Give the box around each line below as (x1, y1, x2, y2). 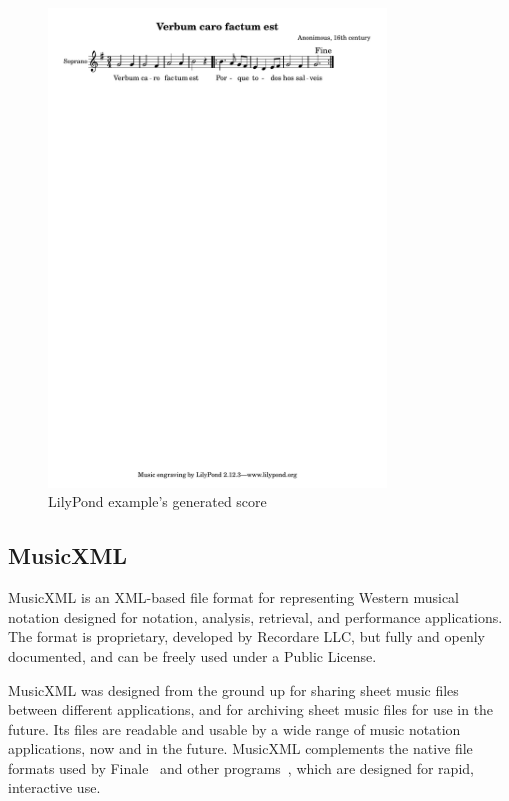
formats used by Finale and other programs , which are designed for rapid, (8, 757, 474, 778)
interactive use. (8, 777, 101, 798)
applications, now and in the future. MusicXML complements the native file (8, 738, 473, 759)
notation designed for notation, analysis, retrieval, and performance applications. (8, 606, 503, 627)
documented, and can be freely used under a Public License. (8, 645, 377, 666)
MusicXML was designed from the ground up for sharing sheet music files (8, 679, 459, 700)
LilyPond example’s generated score (48, 491, 267, 512)
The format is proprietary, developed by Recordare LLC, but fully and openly (8, 626, 485, 647)
